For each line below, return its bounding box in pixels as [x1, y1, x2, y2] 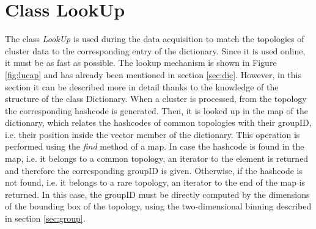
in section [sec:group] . [5, 212, 86, 225]
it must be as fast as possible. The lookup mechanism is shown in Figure [5, 56, 277, 69]
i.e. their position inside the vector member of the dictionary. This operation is [5, 128, 300, 140]
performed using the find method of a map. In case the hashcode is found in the [5, 140, 304, 153]
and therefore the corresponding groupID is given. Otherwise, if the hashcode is [5, 164, 303, 176]
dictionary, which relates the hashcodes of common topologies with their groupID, [5, 116, 312, 129]
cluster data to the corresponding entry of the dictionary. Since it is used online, [5, 44, 306, 57]
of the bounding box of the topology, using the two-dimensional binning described [5, 200, 312, 213]
